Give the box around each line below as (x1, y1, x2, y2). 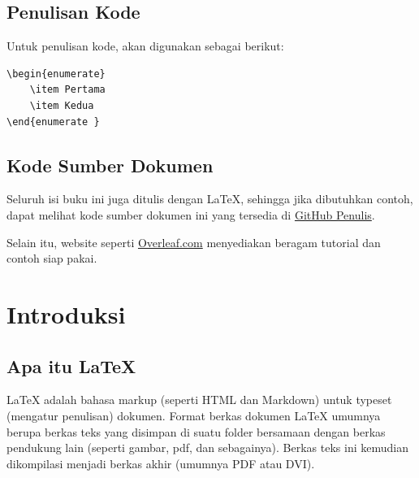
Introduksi (6, 297, 126, 330)
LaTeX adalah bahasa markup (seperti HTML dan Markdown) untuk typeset (6, 391, 392, 408)
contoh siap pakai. (6, 250, 97, 267)
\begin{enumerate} (6, 67, 106, 80)
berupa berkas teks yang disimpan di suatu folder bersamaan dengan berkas (6, 423, 386, 440)
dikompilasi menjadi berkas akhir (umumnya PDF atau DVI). (6, 454, 315, 471)
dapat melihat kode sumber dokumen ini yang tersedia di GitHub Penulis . (6, 206, 375, 223)
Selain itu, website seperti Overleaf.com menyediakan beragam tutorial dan (6, 233, 381, 250)
